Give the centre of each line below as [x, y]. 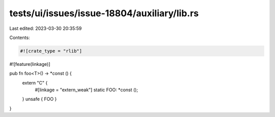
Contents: [20, 37]
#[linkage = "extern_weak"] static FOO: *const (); [87, 90]
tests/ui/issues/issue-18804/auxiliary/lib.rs [104, 13]
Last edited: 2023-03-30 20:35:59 [46, 28]
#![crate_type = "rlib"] [51, 51]
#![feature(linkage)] [30, 64]
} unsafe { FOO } [39, 99]
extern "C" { [35, 83]
